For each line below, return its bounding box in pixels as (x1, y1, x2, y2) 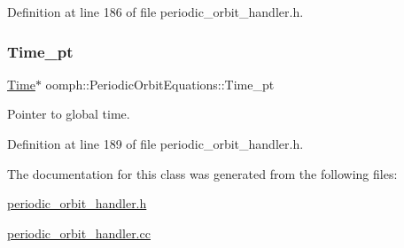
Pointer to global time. (7, 105, 130, 123)
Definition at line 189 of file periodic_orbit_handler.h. (7, 135, 304, 152)
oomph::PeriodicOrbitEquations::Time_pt (45, 74, 275, 93)
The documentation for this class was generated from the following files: (7, 164, 398, 182)
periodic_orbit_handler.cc (7, 223, 151, 242)
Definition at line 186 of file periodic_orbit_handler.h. (7, 3, 304, 20)
